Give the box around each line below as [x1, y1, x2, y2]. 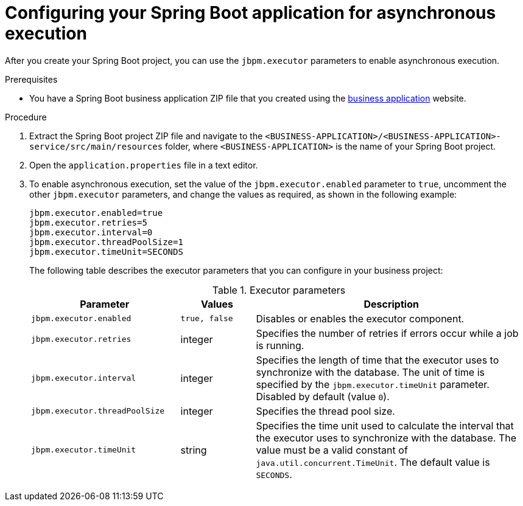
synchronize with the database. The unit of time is [256, 366, 485, 378]
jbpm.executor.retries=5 [29, 217, 147, 227]
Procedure [5, 111, 47, 122]
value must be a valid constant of [256, 443, 408, 456]
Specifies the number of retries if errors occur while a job [256, 327, 519, 339]
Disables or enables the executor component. [256, 312, 465, 325]
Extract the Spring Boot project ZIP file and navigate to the [29, 130, 263, 141]
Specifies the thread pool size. [256, 404, 395, 417]
